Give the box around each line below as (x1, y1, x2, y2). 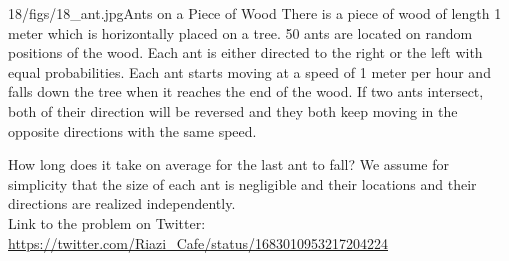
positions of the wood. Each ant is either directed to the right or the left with (8, 42, 483, 63)
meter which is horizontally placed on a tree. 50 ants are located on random (8, 22, 473, 43)
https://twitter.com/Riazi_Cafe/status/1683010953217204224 (8, 232, 389, 253)
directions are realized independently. (8, 193, 236, 214)
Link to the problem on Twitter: (8, 212, 206, 233)
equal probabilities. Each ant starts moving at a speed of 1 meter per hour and (8, 61, 491, 82)
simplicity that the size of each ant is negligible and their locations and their (8, 173, 477, 194)
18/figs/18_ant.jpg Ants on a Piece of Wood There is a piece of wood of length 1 (8, 3, 502, 23)
